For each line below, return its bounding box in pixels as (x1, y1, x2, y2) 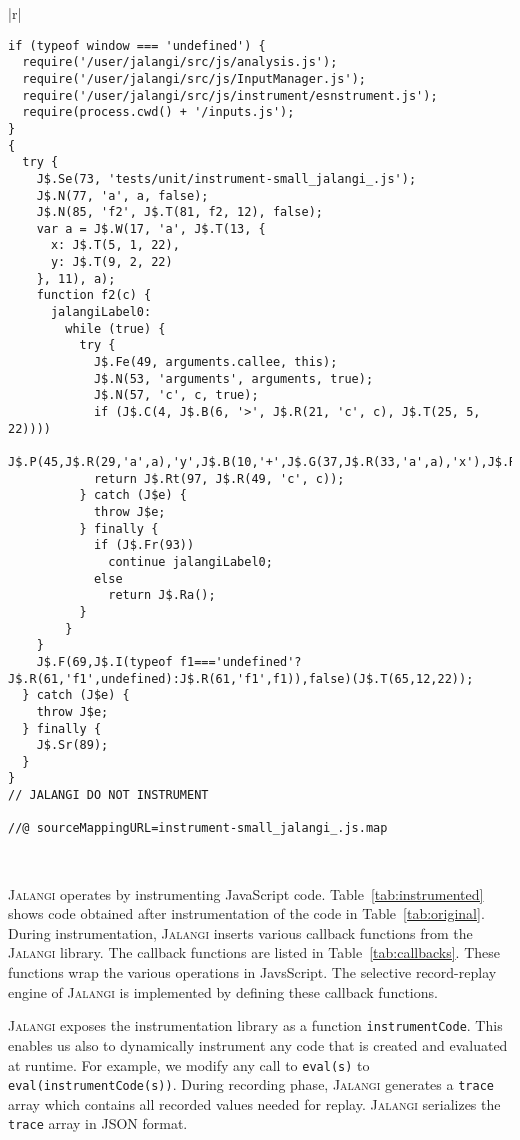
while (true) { (65, 321, 166, 336)
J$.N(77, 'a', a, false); (36, 188, 209, 203)
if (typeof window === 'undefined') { (8, 38, 266, 53)
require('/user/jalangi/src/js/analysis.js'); (22, 55, 338, 70)
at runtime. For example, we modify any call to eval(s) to (8, 1054, 370, 1075)
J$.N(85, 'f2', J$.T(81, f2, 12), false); (36, 205, 323, 220)
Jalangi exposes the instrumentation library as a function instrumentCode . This (8, 1015, 503, 1036)
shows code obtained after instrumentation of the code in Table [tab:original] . (8, 903, 485, 924)
